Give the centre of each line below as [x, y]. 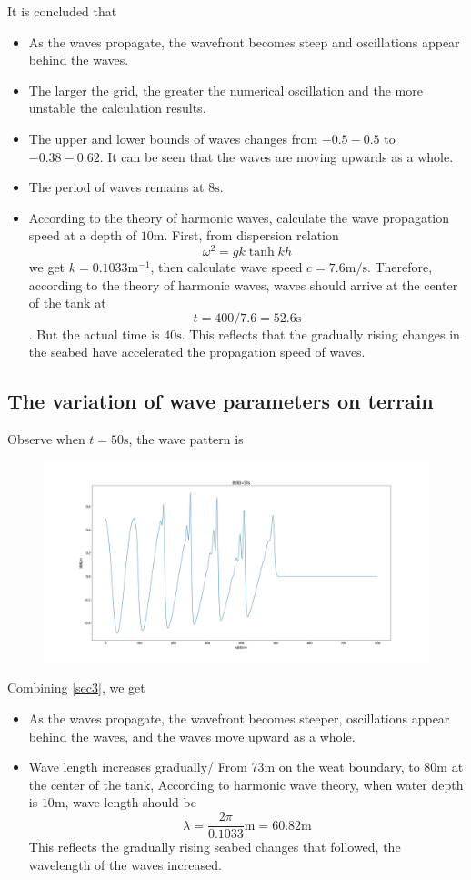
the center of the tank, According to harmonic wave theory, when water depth [246, 784]
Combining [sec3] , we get [76, 688]
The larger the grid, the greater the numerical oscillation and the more [225, 90]
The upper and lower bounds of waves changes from [173, 138]
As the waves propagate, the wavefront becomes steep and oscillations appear [244, 41]
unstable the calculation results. [117, 108]
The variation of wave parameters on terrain [220, 401]
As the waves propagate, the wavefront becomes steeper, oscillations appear [239, 718]
